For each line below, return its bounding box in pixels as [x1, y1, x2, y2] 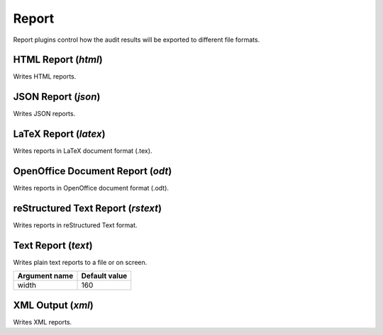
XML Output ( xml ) [13, 299, 94, 311]
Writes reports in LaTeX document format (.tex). [13, 147, 152, 155]
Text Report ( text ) [13, 239, 93, 251]
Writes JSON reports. [13, 110, 76, 118]
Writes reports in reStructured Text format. [13, 221, 138, 229]
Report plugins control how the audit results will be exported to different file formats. [13, 35, 260, 44]
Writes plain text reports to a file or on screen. [13, 258, 148, 266]
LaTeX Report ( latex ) [13, 128, 106, 140]
